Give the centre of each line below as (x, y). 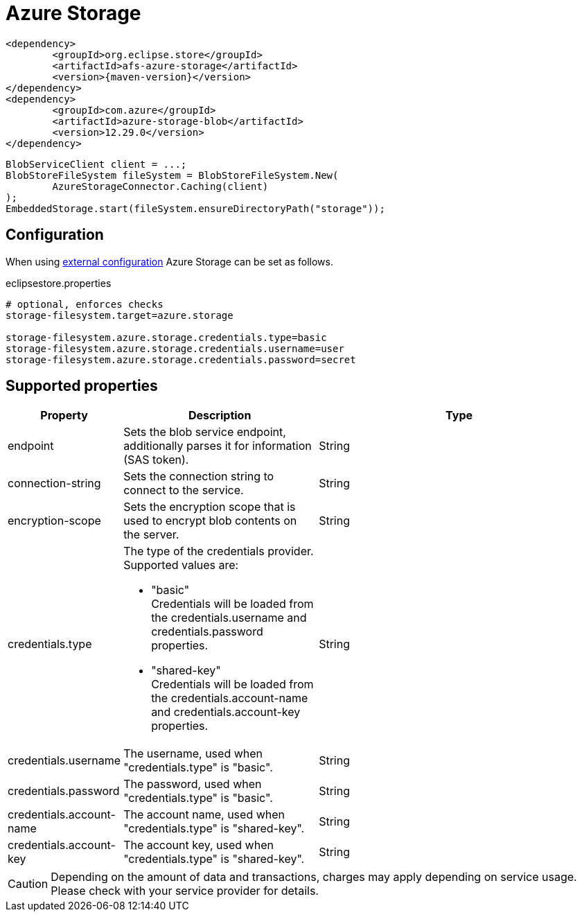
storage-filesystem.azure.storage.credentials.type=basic (166, 337)
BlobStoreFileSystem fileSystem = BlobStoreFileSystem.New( (172, 175)
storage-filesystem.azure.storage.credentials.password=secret (181, 359)
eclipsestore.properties (59, 283)
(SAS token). (156, 460)
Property (64, 416)
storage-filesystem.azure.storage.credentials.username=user (175, 348)
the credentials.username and (229, 618)
